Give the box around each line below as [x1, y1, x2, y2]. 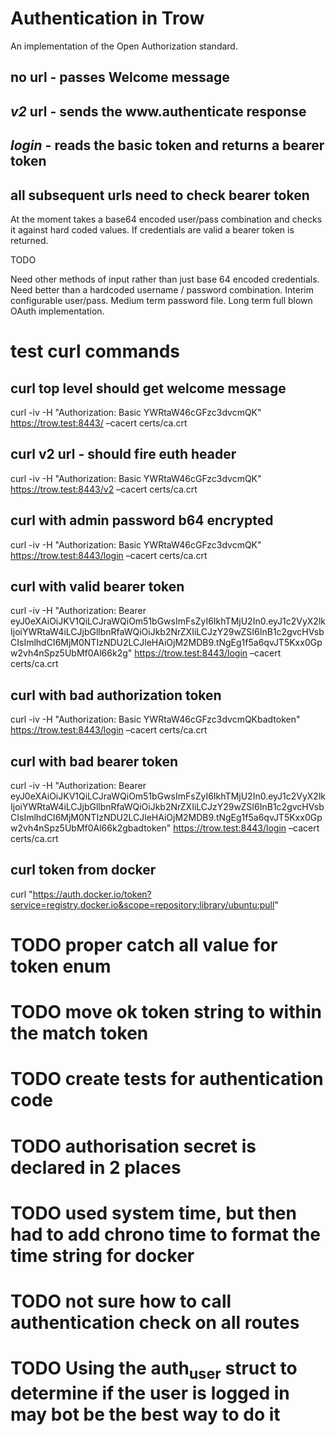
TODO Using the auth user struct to [10, 1357, 298, 1383]
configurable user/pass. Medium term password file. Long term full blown [10, 294, 313, 306]
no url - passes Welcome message [10, 69, 230, 86]
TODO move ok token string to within [10, 1001, 322, 1024]
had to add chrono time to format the [10, 1223, 321, 1246]
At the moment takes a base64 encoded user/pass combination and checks [10, 213, 323, 225]
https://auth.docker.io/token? [32, 888, 152, 900]
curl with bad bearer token [10, 753, 179, 770]
